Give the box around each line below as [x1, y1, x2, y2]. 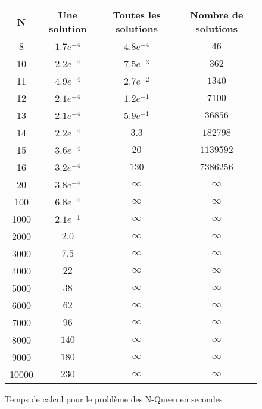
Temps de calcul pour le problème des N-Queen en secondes [5, 393, 223, 405]
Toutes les [113, 8, 161, 21]
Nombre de [190, 8, 244, 21]
